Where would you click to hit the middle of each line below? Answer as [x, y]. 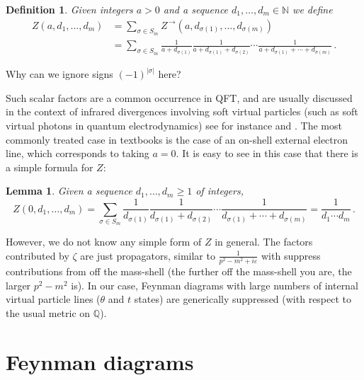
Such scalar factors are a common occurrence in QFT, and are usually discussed [179, 97]
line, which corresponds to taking [78, 153]
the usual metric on [48, 312]
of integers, [220, 191]
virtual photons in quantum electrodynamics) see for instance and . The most [174, 126]
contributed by [38, 255]
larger [18, 285]
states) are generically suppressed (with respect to [243, 299]
